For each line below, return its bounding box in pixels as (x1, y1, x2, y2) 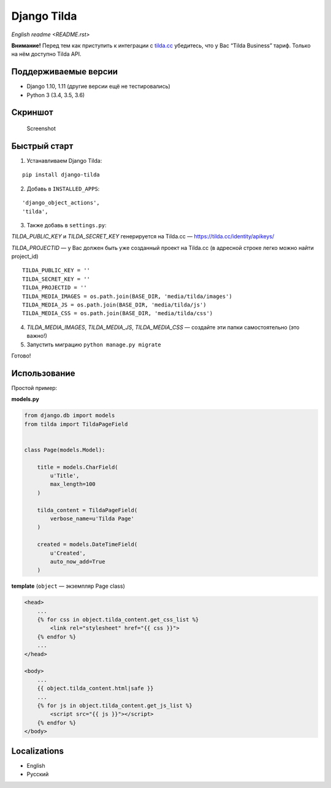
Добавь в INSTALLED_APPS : (26, 185, 100, 192)
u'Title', (50, 472, 80, 479)
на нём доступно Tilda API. (11, 50, 82, 58)
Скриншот (11, 107, 53, 118)
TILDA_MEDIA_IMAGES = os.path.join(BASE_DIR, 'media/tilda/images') (22, 292, 232, 300)
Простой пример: (11, 384, 58, 391)
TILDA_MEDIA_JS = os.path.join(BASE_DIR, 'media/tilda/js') (22, 302, 207, 308)
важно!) (26, 332, 47, 340)
